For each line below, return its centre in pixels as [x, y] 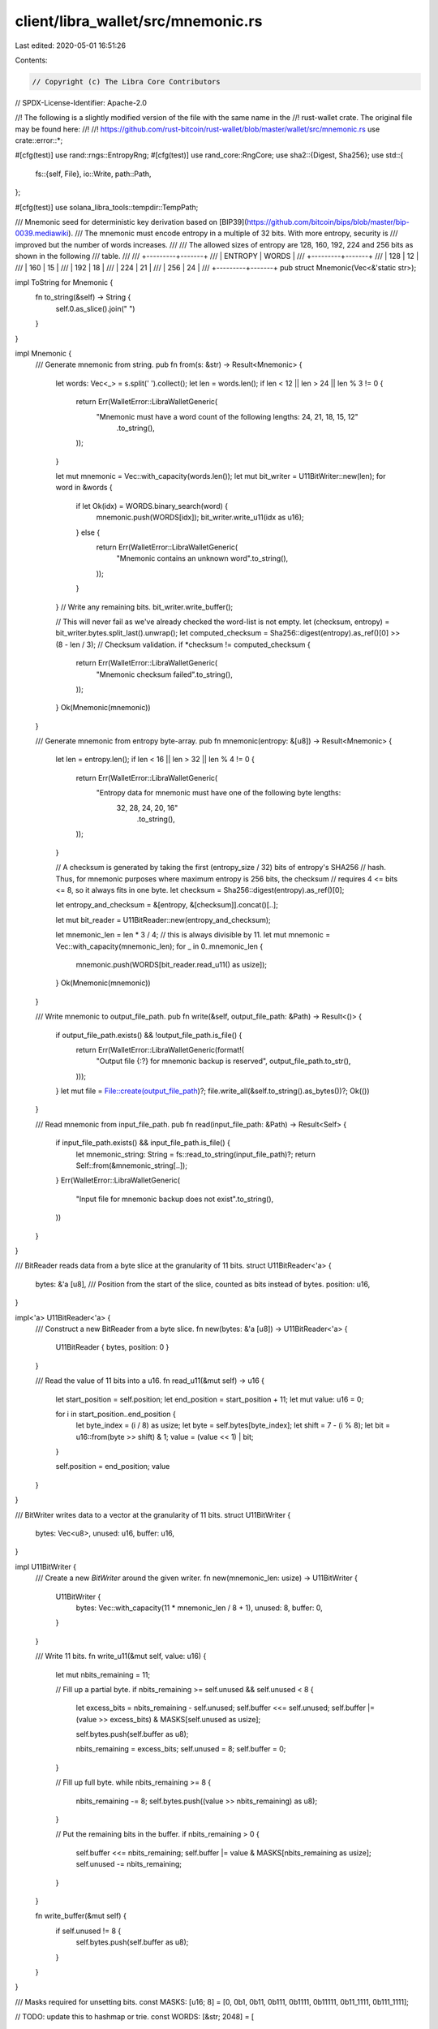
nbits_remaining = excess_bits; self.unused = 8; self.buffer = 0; [181, 1749]
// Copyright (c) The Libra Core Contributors [126, 82]
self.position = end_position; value [113, 1467]
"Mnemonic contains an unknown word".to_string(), [202, 558]
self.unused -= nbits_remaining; [129, 1864]
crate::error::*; [39, 140]
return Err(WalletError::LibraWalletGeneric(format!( [160, 1049]
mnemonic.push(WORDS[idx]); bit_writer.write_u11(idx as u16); [200, 517]
